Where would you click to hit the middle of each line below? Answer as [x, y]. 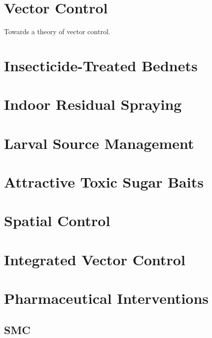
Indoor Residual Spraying [93, 104]
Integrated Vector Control [95, 259]
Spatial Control [57, 220]
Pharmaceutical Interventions [106, 298]
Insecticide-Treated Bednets [101, 65]
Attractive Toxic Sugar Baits [104, 182]
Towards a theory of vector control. [57, 31]
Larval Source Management [99, 143]
